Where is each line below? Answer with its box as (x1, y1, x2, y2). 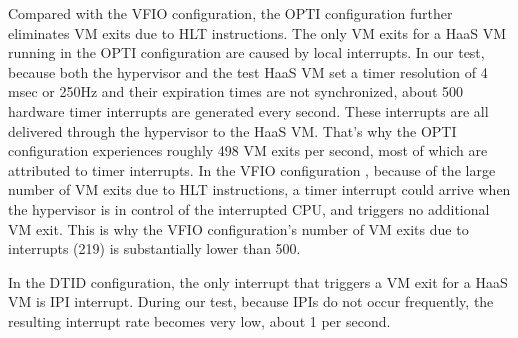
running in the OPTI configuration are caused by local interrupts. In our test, (8, 42, 485, 63)
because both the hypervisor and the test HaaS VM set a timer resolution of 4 (8, 61, 488, 82)
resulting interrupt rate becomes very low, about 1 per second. (8, 310, 391, 331)
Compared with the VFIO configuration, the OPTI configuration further (8, 3, 453, 23)
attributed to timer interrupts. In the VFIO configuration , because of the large (8, 159, 496, 180)
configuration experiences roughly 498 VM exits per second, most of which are (8, 140, 488, 161)
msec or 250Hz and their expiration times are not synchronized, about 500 (8, 81, 464, 102)
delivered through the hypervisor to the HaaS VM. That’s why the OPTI (8, 120, 457, 141)
